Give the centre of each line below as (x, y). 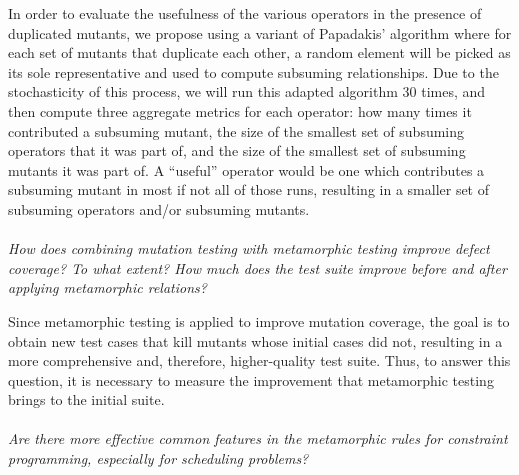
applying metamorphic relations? (107, 287)
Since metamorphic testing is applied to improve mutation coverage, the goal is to (259, 320)
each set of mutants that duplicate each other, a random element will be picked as (259, 52)
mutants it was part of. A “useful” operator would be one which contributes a (246, 169)
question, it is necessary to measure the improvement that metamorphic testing (251, 379)
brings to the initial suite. (86, 399)
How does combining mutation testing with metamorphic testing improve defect (249, 248)
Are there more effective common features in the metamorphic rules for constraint (258, 438)
